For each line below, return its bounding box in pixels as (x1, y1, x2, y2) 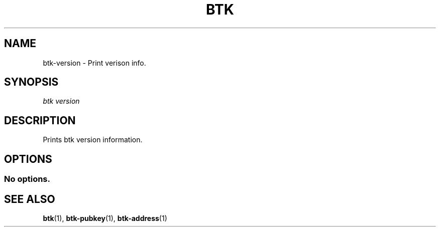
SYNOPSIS (4, 76, 59, 89)
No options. (4, 174, 50, 184)
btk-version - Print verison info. (43, 58, 146, 67)
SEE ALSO (4, 192, 55, 205)
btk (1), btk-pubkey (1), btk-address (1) (43, 213, 167, 222)
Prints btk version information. (43, 135, 143, 144)
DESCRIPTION (4, 114, 76, 127)
